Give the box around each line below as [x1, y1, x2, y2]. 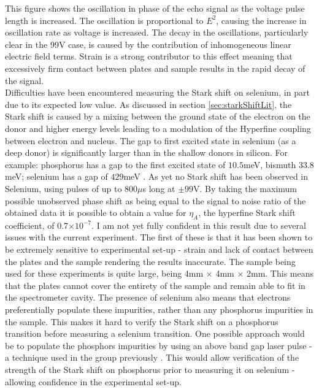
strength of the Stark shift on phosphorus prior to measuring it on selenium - [5, 363, 295, 376]
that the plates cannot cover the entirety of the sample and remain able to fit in [5, 279, 306, 291]
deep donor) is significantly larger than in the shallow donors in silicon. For [5, 146, 288, 159]
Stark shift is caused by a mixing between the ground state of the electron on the [5, 110, 310, 123]
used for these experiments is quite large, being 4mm [5, 267, 204, 280]
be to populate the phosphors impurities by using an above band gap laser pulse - [5, 339, 312, 352]
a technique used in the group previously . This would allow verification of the [5, 351, 299, 364]
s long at [142, 182, 175, 194]
